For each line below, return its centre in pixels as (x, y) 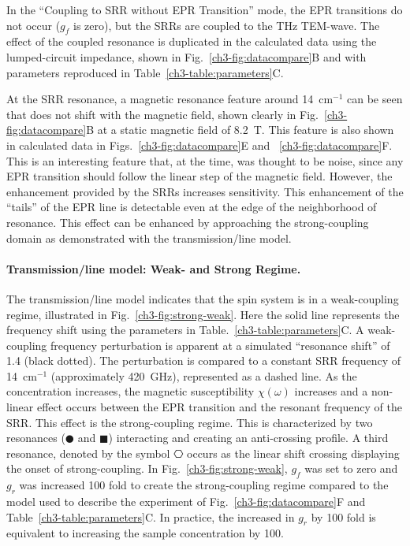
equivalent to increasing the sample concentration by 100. (145, 533)
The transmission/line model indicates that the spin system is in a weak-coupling (203, 298)
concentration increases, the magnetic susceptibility (130, 391)
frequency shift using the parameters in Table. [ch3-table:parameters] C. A (185, 330)
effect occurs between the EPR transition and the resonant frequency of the (219, 407)
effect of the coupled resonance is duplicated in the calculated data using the (192, 41)
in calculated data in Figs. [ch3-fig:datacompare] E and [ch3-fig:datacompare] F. (199, 145)
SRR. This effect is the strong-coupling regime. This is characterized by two (190, 422)
